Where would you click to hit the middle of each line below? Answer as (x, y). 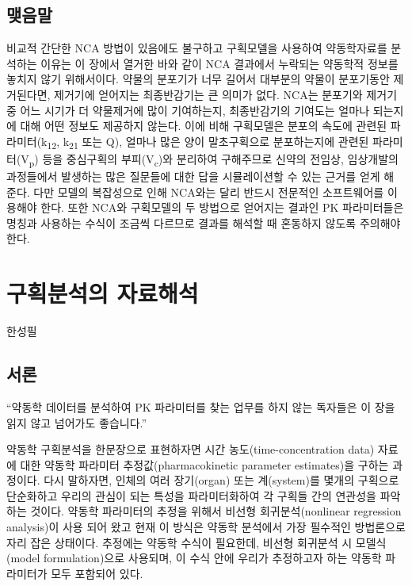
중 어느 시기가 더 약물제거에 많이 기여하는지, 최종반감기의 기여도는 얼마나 (188, 110)
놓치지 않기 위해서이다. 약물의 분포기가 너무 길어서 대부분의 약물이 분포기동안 (198, 79)
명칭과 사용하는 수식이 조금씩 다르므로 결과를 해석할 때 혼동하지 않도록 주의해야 (204, 222)
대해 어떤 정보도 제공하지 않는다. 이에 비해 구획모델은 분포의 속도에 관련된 (204, 126)
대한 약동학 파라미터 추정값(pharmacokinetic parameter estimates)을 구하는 (204, 464)
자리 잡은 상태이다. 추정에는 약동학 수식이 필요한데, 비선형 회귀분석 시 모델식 (196, 542)
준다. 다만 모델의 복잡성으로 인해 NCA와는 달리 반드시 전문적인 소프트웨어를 (195, 192)
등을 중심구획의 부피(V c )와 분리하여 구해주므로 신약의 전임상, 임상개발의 (220, 159)
